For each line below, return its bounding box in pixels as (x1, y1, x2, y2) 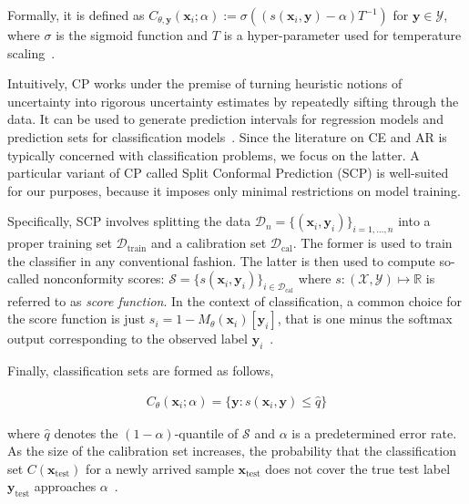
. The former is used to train (292, 233, 453, 252)
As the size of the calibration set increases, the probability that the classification (7, 441, 456, 460)
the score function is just (7, 309, 146, 328)
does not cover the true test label (265, 458, 451, 478)
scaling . (7, 43, 56, 62)
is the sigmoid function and (56, 26, 209, 44)
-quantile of (174, 423, 239, 442)
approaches (34, 477, 97, 496)
